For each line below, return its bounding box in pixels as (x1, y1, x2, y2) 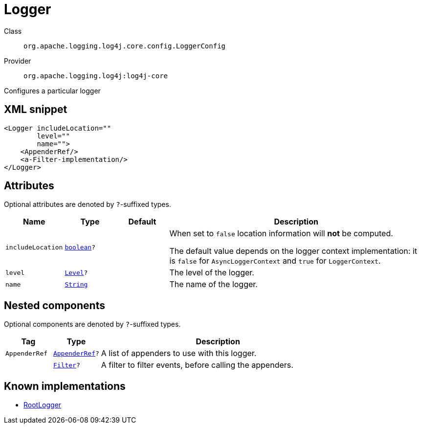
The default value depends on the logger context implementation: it (169, 246, 418, 256)
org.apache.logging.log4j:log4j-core (23, 71, 168, 80)
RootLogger (23, 401, 62, 409)
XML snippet (4, 103, 67, 116)
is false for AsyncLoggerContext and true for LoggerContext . (169, 256, 381, 266)
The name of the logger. (169, 279, 258, 290)
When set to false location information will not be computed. (169, 228, 393, 239)
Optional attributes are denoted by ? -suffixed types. (4, 200, 171, 209)
